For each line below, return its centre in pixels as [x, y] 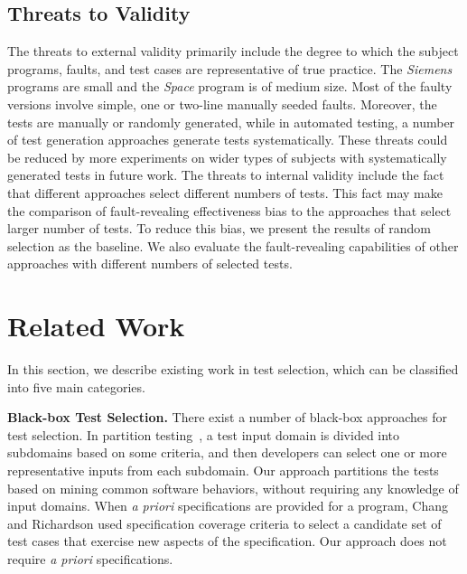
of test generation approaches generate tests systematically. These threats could [228, 140]
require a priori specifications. [90, 558]
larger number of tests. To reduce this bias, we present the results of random [219, 228]
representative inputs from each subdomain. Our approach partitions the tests [223, 470]
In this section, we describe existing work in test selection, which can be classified [233, 369]
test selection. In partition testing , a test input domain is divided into [204, 434]
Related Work [96, 326]
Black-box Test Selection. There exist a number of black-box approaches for [227, 417]
